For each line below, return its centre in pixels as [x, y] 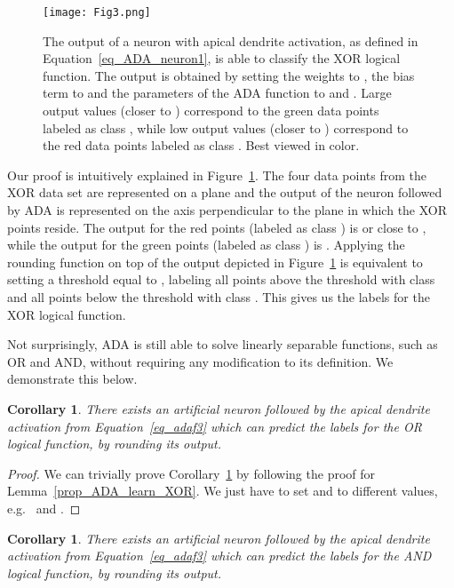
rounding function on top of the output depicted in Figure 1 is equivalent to [215, 262]
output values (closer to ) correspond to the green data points [211, 111]
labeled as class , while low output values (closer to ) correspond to [226, 127]
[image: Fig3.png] [97, 12]
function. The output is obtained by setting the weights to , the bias [229, 75]
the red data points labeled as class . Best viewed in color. [201, 145]
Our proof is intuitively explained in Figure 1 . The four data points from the [217, 175]
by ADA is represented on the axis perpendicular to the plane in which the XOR [227, 210]
